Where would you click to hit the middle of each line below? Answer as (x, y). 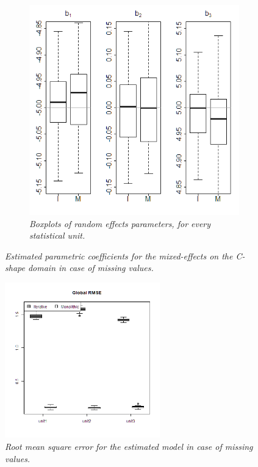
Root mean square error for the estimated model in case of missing (129, 446)
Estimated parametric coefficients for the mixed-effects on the (119, 255)
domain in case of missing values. (91, 268)
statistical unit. (57, 235)
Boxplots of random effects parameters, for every (120, 223)
